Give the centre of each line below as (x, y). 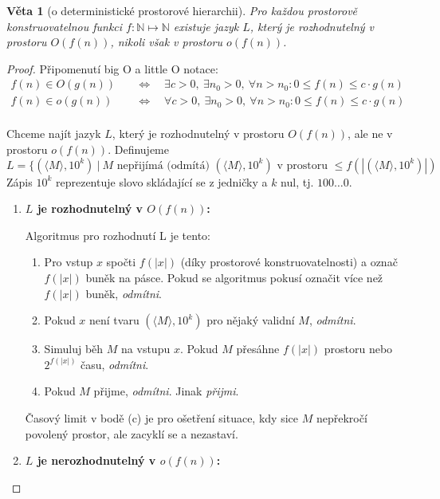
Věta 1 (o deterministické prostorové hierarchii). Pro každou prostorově (182, 10)
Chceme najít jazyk (54, 134)
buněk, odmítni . (124, 293)
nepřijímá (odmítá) (163, 165)
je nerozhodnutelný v (96, 460)
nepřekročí (342, 418)
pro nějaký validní (251, 320)
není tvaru (114, 320)
